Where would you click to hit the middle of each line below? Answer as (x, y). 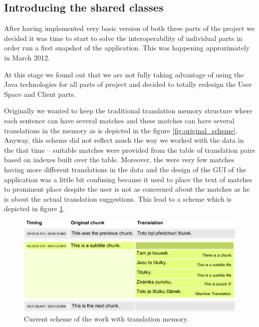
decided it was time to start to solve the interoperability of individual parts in (123, 38)
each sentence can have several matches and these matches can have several (119, 120)
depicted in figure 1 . (35, 208)
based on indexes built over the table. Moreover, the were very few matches (119, 160)
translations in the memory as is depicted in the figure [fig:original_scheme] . (121, 130)
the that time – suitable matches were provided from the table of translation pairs (129, 150)
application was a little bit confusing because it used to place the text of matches (128, 179)
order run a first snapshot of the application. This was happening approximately (127, 48)
